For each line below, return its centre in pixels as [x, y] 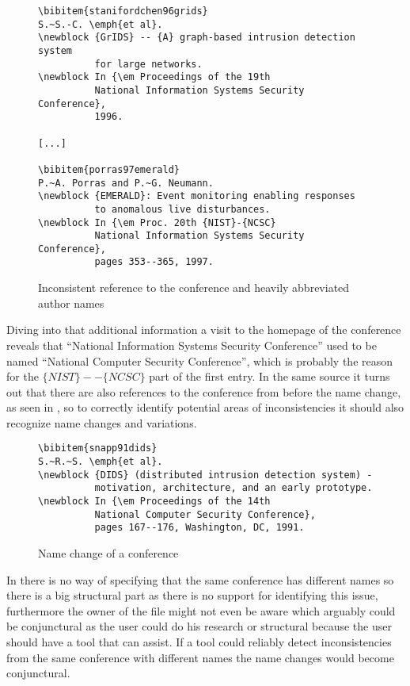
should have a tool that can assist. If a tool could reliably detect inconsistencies [199, 642]
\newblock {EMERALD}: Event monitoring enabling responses [197, 196]
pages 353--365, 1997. [154, 262]
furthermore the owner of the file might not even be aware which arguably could [201, 610]
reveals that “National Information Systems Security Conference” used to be [192, 345]
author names [71, 303]
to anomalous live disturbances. [182, 209]
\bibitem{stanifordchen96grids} [123, 11]
